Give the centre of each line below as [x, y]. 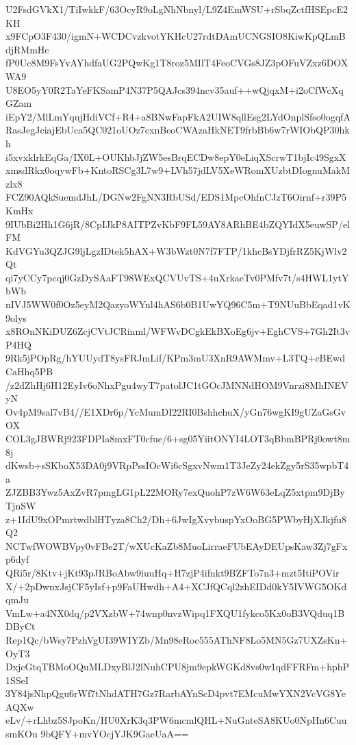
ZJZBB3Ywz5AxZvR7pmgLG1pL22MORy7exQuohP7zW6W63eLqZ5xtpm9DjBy [175, 492]
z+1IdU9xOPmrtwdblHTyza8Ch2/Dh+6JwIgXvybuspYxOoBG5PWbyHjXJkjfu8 [176, 519]
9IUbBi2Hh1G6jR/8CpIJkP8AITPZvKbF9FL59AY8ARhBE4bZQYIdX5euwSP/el [178, 224]
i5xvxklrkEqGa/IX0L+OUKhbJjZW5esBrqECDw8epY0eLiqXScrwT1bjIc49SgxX [176, 156]
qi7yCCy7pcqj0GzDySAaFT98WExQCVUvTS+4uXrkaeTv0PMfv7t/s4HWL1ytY [177, 277]
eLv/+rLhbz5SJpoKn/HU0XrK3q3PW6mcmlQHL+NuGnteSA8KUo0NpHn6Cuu [176, 720]
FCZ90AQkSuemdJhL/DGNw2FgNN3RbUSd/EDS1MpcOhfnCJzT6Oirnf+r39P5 [176, 197]
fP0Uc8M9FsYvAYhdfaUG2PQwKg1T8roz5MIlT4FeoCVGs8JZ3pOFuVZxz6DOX [177, 63]
